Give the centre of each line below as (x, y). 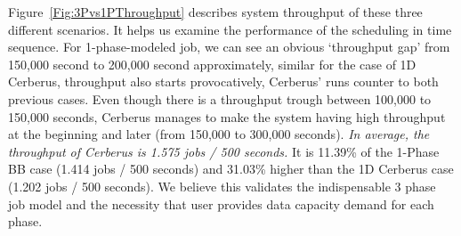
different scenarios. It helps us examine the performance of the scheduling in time (230, 29)
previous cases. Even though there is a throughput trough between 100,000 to (220, 98)
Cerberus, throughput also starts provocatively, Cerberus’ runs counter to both (223, 81)
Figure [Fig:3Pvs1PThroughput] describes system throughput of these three (215, 12)
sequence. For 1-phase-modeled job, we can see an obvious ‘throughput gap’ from (229, 47)
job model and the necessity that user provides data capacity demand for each (221, 203)
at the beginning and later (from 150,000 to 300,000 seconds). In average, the (219, 134)
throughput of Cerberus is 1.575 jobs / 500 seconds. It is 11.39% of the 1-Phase (224, 151)
